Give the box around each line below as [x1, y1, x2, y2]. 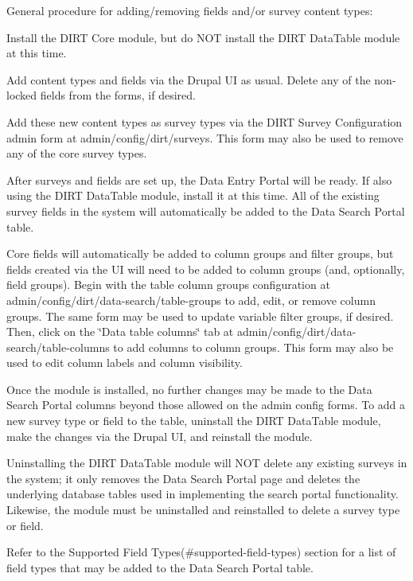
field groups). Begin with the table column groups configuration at [6, 276, 330, 293]
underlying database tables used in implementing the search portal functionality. [6, 485, 399, 502]
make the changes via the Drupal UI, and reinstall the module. [6, 427, 313, 444]
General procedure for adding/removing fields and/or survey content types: [6, 2, 373, 18]
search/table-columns [6, 338, 110, 355]
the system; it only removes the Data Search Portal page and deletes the [6, 470, 360, 486]
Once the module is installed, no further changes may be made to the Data [6, 380, 372, 397]
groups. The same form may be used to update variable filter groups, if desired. [6, 307, 394, 324]
